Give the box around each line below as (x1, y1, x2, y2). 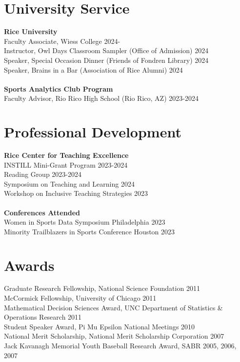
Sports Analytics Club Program (4, 83, 113, 94)
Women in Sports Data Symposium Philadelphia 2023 (4, 217, 165, 227)
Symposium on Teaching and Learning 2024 (4, 178, 135, 189)
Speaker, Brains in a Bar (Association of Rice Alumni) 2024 (4, 64, 183, 75)
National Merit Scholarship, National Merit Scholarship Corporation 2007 (4, 331, 224, 341)
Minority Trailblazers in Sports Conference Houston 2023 (4, 226, 175, 236)
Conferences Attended (4, 207, 80, 217)
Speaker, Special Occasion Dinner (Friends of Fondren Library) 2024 (4, 55, 209, 65)
